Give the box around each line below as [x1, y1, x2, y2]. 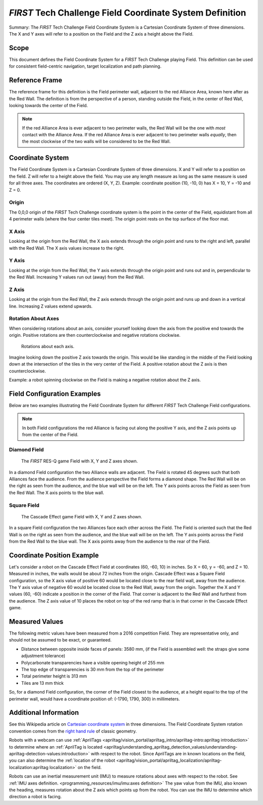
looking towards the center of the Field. [9, 102, 88, 108]
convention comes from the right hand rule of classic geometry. [9, 728, 137, 734]
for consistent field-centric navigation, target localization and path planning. [9, 63, 162, 69]
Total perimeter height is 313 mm [21, 673, 87, 679]
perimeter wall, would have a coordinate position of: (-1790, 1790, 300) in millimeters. [9, 696, 180, 702]
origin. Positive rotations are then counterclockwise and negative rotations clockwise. [9, 332, 181, 338]
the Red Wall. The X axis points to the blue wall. [9, 490, 104, 495]
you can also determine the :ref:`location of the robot [9, 757, 115, 764]
